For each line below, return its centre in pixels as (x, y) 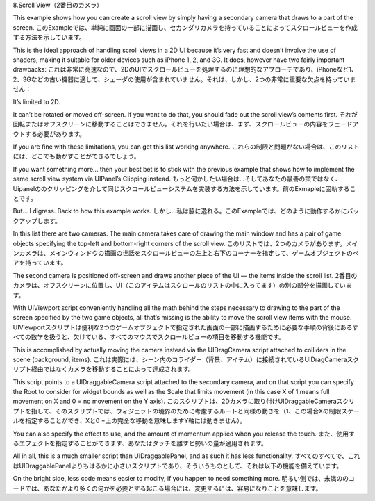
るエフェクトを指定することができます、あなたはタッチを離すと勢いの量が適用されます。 (140, 443)
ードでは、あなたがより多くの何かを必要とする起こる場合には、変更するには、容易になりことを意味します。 (167, 488)
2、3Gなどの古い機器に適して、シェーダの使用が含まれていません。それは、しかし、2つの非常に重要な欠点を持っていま (184, 79)
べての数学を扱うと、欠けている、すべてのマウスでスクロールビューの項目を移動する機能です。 (149, 337)
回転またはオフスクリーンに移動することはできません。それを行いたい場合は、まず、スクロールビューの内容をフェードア (186, 124)
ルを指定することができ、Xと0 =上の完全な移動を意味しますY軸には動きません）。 (130, 421)
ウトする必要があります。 (49, 134)
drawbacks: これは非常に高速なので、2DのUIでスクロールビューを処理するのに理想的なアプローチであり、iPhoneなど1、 (185, 69)
